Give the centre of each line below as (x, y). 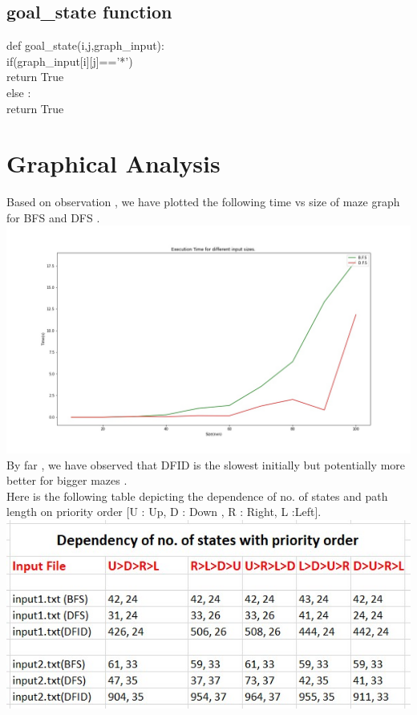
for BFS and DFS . (53, 217)
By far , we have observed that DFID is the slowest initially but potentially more (206, 464)
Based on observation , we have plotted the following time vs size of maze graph (203, 202)
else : (19, 92)
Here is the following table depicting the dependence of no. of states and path (197, 496)
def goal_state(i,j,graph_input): (85, 45)
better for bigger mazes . (67, 480)
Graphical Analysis (113, 163)
